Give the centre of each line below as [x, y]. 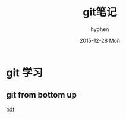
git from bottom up [42, 95]
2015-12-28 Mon [100, 40]
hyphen [100, 29]
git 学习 [25, 73]
